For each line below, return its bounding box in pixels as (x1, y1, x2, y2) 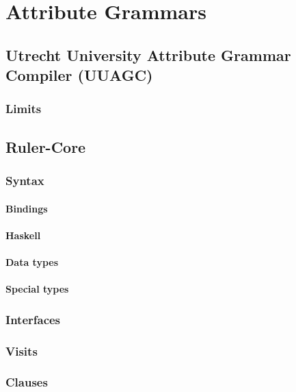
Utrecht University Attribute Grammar (5, 44, 291, 65)
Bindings (5, 201, 48, 215)
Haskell (5, 228, 41, 242)
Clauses (5, 373, 48, 391)
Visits (5, 342, 38, 359)
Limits (5, 100, 42, 117)
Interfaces (5, 310, 61, 328)
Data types (5, 254, 59, 269)
